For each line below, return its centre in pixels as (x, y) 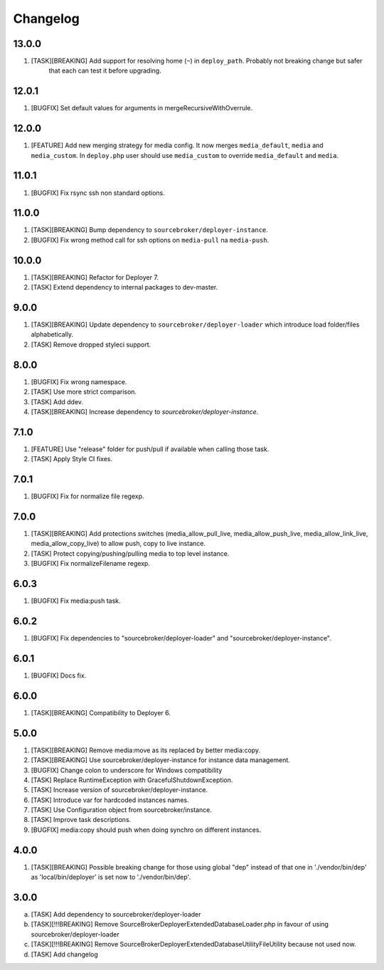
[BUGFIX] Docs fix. (59, 675)
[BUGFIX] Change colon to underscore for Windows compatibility (127, 770)
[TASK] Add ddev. (57, 401)
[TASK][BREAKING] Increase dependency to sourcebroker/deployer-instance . (145, 411)
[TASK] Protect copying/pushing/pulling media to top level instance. (130, 553)
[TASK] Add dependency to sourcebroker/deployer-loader (116, 914)
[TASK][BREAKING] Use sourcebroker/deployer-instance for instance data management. (161, 760)
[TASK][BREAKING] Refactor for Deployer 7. (95, 277)
